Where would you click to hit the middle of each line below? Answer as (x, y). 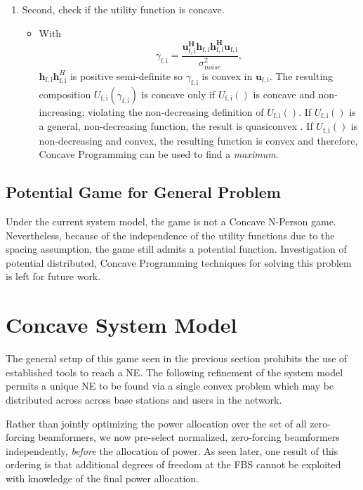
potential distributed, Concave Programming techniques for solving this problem (179, 262)
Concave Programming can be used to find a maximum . (159, 154)
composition (65, 94)
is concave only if (178, 94)
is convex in (227, 75)
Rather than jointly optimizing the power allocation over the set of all (156, 423)
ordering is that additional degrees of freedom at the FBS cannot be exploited (173, 464)
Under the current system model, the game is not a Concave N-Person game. (171, 221)
